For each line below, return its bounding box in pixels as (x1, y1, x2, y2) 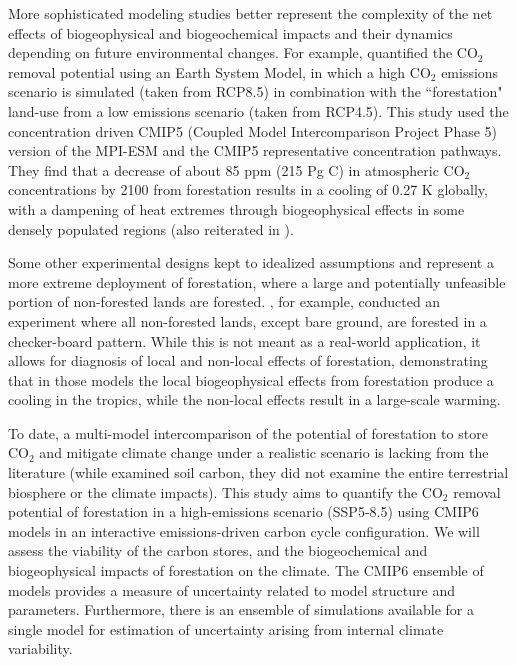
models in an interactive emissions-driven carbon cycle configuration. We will (8, 520, 480, 541)
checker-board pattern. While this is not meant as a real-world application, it (8, 330, 481, 351)
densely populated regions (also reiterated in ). (8, 218, 294, 239)
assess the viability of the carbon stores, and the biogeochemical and (8, 540, 428, 561)
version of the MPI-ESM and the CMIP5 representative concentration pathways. (8, 140, 502, 161)
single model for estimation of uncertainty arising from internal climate (8, 618, 444, 639)
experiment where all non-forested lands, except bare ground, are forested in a (8, 310, 487, 331)
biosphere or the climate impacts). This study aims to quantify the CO (8, 481, 443, 502)
